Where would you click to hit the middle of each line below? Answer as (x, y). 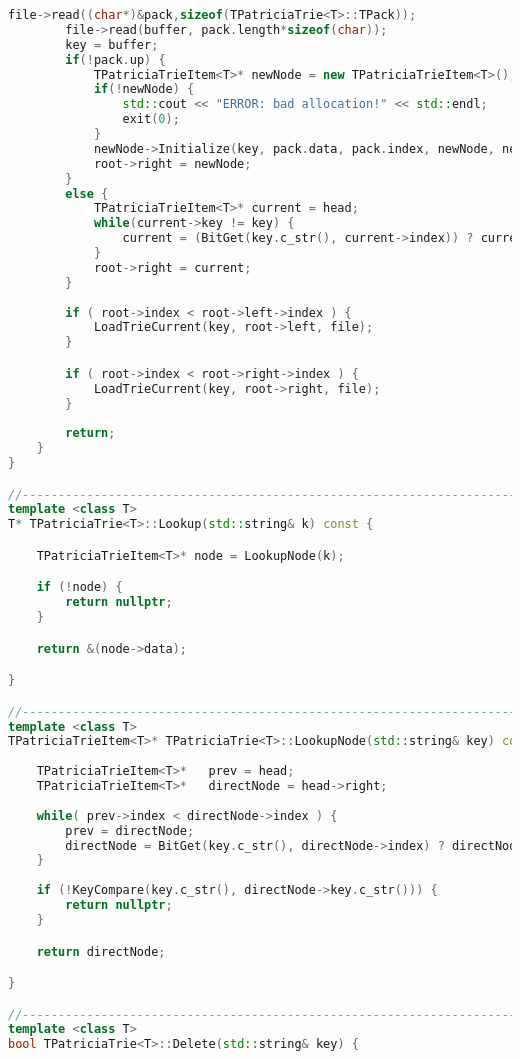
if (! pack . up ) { (115, 59)
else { (87, 193)
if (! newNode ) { (144, 89)
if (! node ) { (79, 587)
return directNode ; (101, 951)
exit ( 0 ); (151, 119)
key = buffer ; (112, 44)
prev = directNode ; (130, 830)
